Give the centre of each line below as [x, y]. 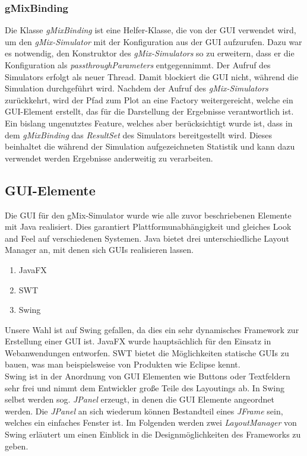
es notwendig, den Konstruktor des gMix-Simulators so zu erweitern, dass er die [150, 53]
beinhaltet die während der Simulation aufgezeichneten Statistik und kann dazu [150, 146]
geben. [17, 446]
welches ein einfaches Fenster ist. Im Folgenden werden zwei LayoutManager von [151, 422]
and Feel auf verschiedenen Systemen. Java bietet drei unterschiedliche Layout [147, 238]
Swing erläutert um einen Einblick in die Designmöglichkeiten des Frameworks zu [153, 434]
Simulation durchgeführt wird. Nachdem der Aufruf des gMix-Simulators [137, 88]
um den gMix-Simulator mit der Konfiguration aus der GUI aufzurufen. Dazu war [153, 41]
